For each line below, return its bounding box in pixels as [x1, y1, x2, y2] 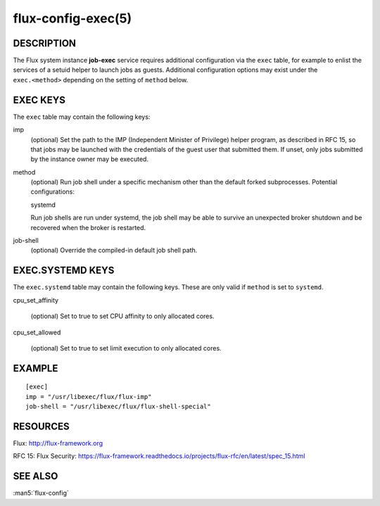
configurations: [30, 187, 75, 196]
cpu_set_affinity [13, 296, 59, 304]
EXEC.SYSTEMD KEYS [13, 265, 115, 277]
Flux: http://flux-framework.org [13, 439, 103, 447]
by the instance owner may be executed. [30, 155, 149, 163]
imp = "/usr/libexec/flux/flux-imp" [25, 393, 152, 400]
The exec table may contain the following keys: [13, 113, 151, 121]
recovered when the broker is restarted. [30, 223, 146, 232]
